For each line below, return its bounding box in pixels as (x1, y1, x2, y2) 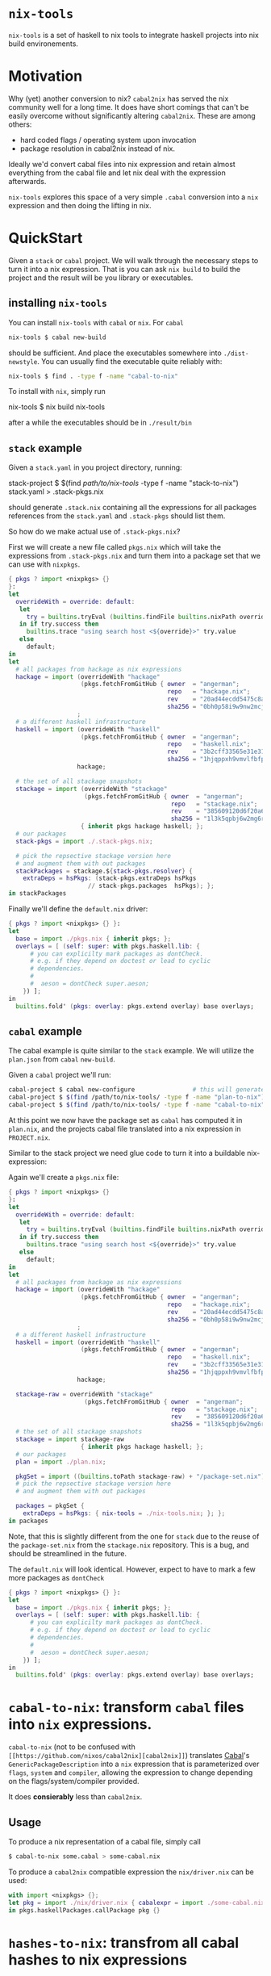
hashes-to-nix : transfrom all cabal (8, 1933, 240, 1952)
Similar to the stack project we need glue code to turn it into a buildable (8, 1149, 246, 1158)
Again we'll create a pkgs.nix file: (8, 1173, 119, 1182)
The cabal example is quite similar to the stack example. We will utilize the (8, 1046, 254, 1056)
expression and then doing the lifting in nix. (8, 200, 152, 210)
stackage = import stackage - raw (15, 1435, 125, 1443)
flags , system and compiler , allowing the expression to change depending (8, 1768, 253, 1777)
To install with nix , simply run (8, 387, 106, 396)
